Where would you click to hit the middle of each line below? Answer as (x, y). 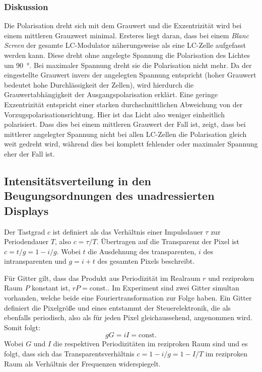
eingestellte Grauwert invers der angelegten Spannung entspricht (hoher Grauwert (130, 75)
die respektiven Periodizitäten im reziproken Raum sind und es (150, 344)
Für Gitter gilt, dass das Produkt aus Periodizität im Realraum (102, 278)
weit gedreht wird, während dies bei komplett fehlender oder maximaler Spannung (131, 144)
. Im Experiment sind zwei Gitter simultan (173, 288)
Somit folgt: (22, 327)
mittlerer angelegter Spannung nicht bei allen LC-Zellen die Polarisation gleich (125, 134)
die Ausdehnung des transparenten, (142, 251)
